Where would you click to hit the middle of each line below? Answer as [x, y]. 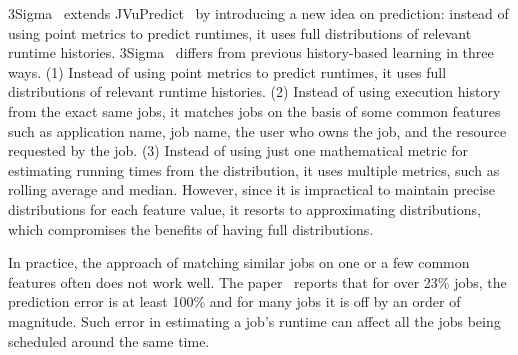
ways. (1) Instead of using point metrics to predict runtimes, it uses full [227, 71]
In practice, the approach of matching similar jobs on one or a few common [239, 262]
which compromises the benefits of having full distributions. [191, 228]
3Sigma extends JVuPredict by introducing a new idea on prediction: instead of [258, 13]
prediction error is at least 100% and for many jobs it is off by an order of [234, 301]
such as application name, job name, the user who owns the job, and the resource [257, 130]
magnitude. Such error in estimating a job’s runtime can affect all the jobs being [254, 320]
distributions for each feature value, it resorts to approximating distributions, [244, 208]
